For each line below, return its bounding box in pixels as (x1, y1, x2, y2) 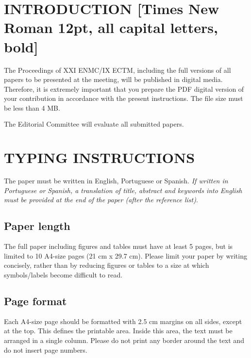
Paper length (4, 218, 70, 233)
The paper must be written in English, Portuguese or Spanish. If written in (4, 176, 228, 186)
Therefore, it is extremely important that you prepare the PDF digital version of (4, 83, 244, 94)
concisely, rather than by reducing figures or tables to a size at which (4, 260, 209, 270)
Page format (4, 293, 67, 308)
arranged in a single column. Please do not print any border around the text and (4, 335, 244, 345)
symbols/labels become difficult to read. (4, 269, 123, 279)
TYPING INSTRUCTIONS (4, 147, 195, 167)
